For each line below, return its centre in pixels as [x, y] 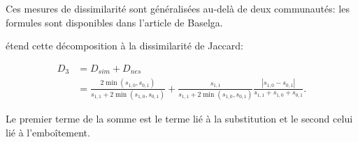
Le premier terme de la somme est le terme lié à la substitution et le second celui [179, 118]
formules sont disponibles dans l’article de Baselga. [114, 22]
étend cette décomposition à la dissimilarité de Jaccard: [124, 46]
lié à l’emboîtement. [48, 132]
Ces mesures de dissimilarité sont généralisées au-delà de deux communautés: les [178, 8]
